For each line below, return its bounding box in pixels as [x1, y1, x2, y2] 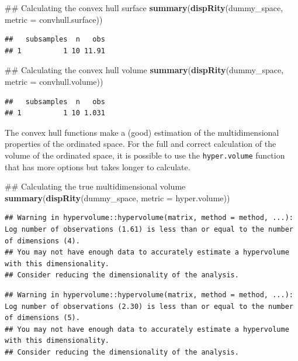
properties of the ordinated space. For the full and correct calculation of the [5, 137, 276, 150]
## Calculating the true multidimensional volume [5, 180, 186, 192]
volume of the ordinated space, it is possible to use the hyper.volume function [5, 149, 285, 161]
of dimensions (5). [5, 314, 80, 322]
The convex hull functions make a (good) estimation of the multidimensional [5, 126, 279, 138]
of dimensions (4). [5, 236, 80, 245]
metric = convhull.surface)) [5, 13, 103, 25]
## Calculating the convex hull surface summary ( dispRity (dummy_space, [5, 2, 283, 13]
